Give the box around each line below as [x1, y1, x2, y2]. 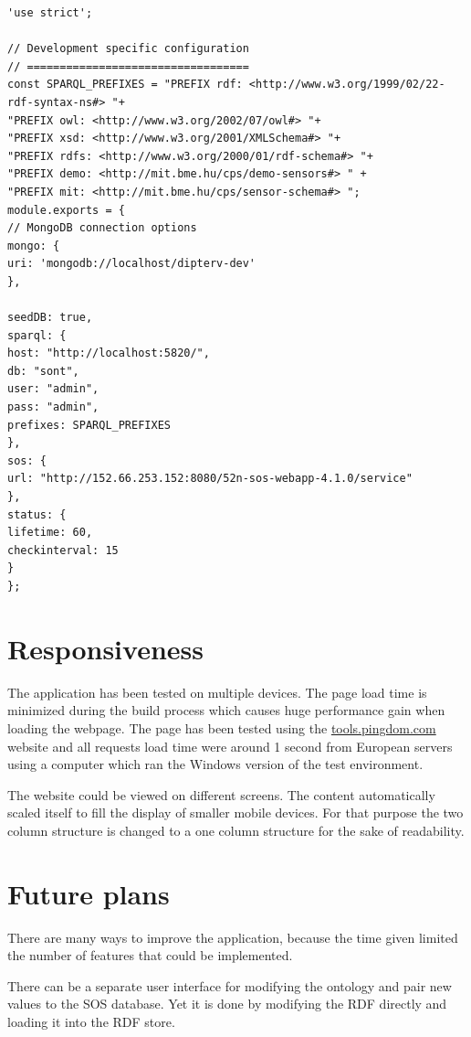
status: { [7, 508, 67, 521]
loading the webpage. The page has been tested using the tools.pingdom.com [7, 718, 436, 737]
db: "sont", [7, 364, 79, 378]
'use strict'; [7, 6, 93, 19]
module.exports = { [7, 203, 125, 217]
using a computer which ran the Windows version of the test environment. [7, 754, 424, 774]
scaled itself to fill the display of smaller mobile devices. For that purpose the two [7, 803, 464, 822]
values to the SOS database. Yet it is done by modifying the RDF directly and [7, 994, 447, 1013]
